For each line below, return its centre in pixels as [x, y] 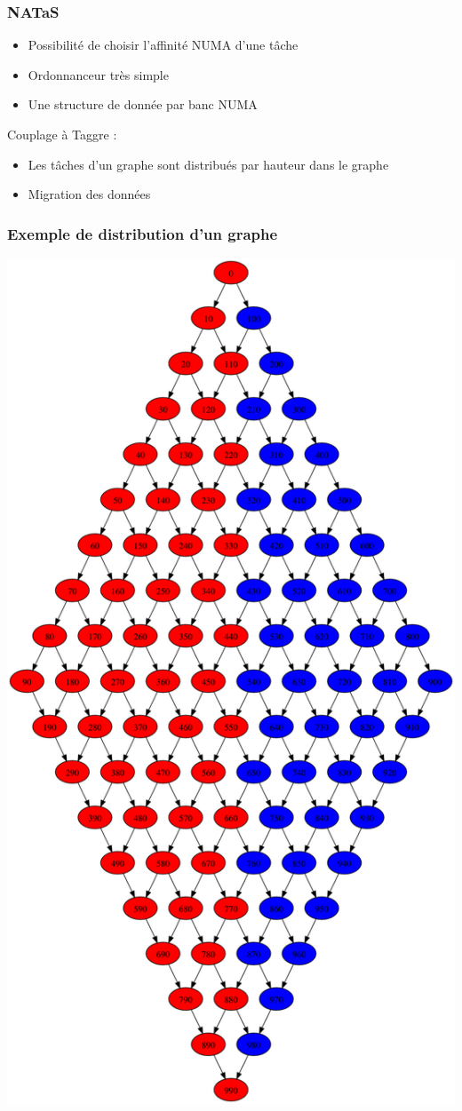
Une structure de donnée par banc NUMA [143, 104]
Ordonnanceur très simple [98, 74]
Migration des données [89, 194]
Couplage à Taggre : [62, 134]
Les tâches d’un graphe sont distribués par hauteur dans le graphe [208, 164]
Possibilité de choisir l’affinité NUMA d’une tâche [163, 45]
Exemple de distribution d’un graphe [143, 233]
